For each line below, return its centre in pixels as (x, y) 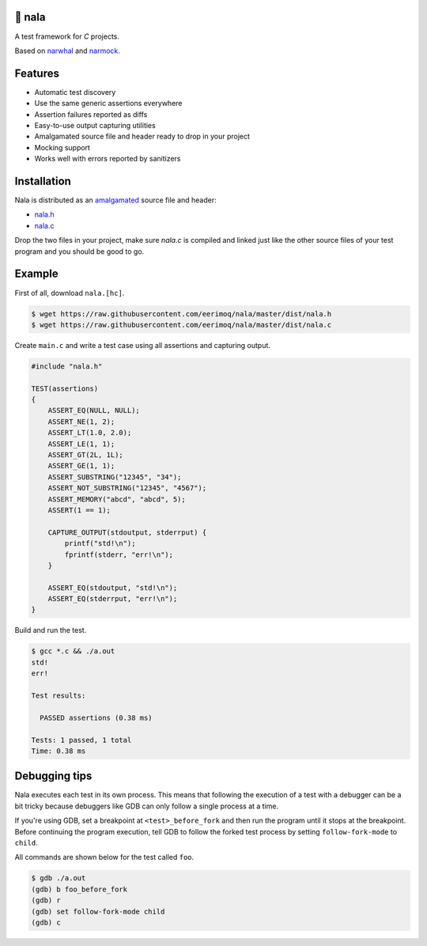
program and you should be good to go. (79, 251)
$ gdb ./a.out (59, 878)
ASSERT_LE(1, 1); (81, 444)
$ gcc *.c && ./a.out (73, 651)
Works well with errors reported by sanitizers (108, 159)
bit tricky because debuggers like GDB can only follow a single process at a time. (147, 806)
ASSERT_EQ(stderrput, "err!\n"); (113, 599)
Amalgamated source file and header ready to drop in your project (142, 136)
